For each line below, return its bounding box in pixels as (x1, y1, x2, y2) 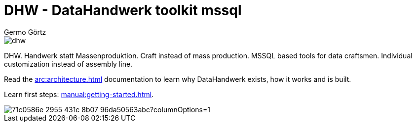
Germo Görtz (4, 27, 46, 36)
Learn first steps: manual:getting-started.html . (4, 90, 154, 99)
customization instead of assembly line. (4, 59, 133, 68)
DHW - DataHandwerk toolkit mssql (4, 2, 242, 19)
